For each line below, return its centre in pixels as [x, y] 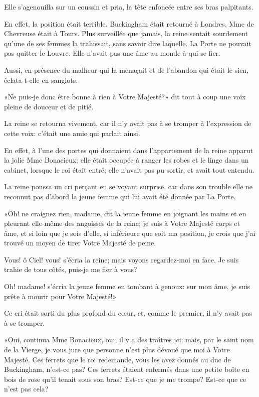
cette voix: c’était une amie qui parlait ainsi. [72, 133]
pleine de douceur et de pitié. [49, 106]
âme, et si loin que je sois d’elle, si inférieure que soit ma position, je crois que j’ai [130, 233]
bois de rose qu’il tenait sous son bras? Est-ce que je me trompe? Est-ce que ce [125, 379]
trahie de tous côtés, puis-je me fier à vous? [71, 269]
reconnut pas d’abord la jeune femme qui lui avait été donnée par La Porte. [120, 196]
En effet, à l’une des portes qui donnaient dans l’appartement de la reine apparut [129, 150]
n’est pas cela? [26, 389]
